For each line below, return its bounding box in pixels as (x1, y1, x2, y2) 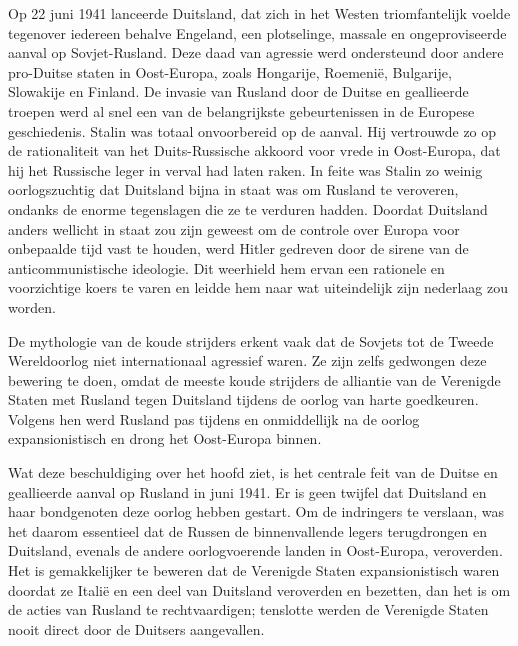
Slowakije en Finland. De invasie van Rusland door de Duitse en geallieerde (8, 81, 469, 102)
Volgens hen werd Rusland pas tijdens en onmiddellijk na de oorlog (8, 408, 420, 429)
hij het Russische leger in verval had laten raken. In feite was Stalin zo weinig (8, 159, 483, 180)
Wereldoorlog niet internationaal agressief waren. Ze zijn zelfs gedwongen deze (8, 350, 487, 371)
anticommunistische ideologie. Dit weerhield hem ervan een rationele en (8, 257, 445, 278)
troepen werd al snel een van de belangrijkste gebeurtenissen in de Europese (8, 100, 475, 121)
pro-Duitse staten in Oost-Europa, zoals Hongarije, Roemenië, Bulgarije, (8, 61, 452, 82)
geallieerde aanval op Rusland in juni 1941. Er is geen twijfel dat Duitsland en (8, 481, 487, 502)
